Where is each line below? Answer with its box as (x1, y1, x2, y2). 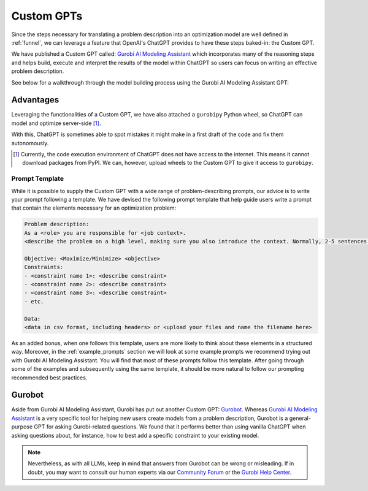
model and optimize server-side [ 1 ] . (11, 120, 101, 127)
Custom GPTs (11, 9, 83, 23)
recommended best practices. (11, 374, 88, 381)
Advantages (11, 95, 59, 105)
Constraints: (24, 264, 64, 271)
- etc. (24, 298, 44, 305)
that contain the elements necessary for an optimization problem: (11, 204, 177, 211)
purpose (11, 423, 33, 430)
